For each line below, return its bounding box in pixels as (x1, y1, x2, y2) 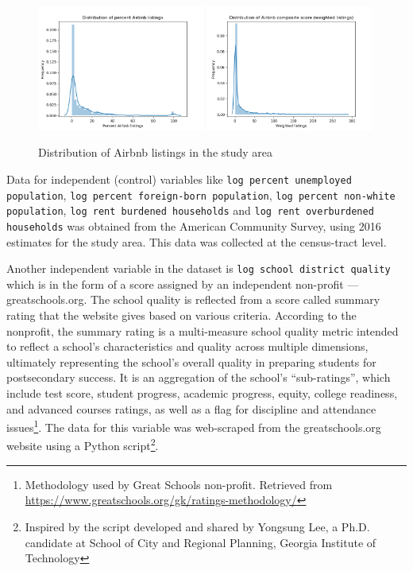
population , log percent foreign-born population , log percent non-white (6, 186, 396, 203)
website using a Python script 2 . (6, 435, 159, 454)
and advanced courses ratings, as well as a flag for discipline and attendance (6, 400, 376, 417)
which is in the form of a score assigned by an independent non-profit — (6, 275, 359, 292)
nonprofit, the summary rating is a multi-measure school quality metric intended (6, 322, 399, 339)
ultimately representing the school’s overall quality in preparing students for (6, 353, 376, 370)
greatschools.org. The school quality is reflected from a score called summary (6, 291, 380, 308)
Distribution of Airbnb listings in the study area (38, 144, 273, 161)
